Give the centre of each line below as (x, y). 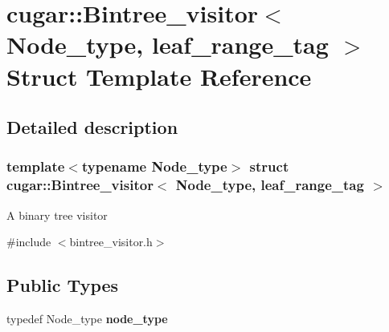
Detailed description (92, 127)
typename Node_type (154, 166)
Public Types (63, 285)
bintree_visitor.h (111, 242)
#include (29, 242)
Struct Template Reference (159, 76)
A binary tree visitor (57, 215)
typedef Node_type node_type (87, 319)
